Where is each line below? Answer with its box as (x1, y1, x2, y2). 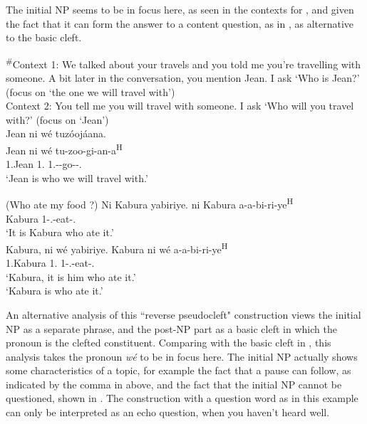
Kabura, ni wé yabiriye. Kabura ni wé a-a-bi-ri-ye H (6, 239, 228, 256)
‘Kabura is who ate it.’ (6, 283, 103, 298)
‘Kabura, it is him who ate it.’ (6, 269, 136, 284)
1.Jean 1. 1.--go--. (6, 157, 82, 171)
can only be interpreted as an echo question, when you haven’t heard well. (6, 405, 330, 420)
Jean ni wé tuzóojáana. (6, 126, 106, 141)
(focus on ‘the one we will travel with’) (6, 84, 175, 99)
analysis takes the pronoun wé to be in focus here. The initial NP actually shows (6, 349, 358, 364)
